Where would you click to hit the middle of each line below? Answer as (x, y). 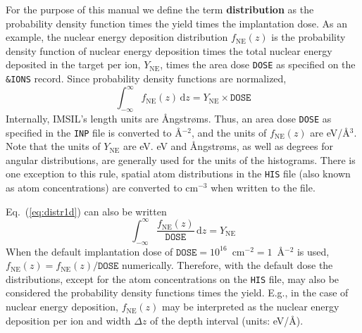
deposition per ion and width (68, 320)
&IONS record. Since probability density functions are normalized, (146, 78)
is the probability (308, 37)
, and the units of (229, 132)
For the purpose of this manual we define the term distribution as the (160, 9)
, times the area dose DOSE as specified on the (258, 64)
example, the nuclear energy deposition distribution (117, 37)
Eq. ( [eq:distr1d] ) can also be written (86, 211)
